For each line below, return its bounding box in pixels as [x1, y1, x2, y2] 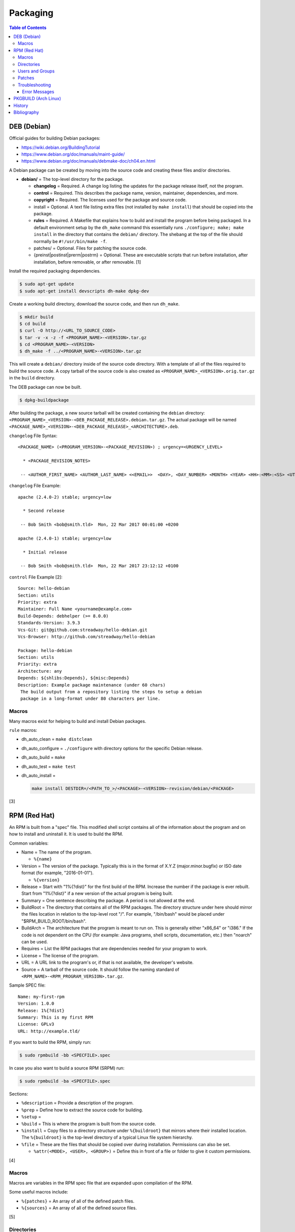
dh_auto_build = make [21, 754, 66, 760]
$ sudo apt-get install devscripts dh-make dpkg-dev [19, 288, 149, 294]
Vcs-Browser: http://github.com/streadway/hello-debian [18, 634, 155, 639]
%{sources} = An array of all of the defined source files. [21, 1205, 137, 1211]
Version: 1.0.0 [18, 1001, 55, 1006]
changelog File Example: [9, 483, 61, 489]
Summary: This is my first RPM [18, 1014, 93, 1020]
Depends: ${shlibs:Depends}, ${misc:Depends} [18, 675, 130, 681]
